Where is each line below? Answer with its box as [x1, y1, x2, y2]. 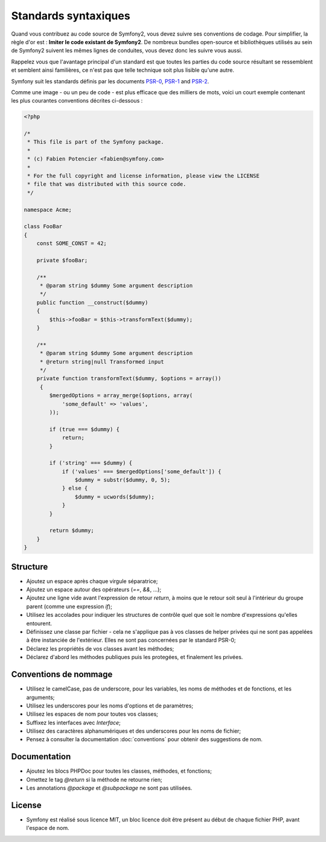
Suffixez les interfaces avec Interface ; [26, 719, 121, 726]
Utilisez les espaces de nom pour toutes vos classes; [26, 710, 158, 718]
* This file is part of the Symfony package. [27, 139, 164, 145]
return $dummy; [49, 527, 95, 534]
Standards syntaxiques [11, 9, 130, 22]
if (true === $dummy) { [49, 426, 120, 433]
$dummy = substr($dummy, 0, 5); [74, 477, 171, 483]
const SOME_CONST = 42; [36, 240, 107, 247]
